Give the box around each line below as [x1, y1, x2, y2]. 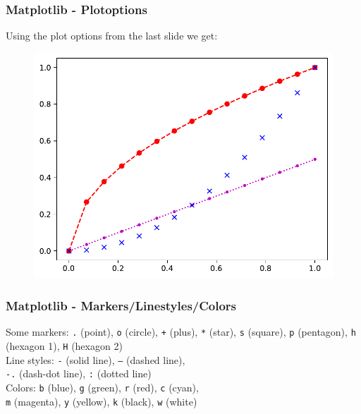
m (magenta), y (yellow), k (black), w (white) [6, 394, 197, 408]
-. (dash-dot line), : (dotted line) [6, 366, 152, 381]
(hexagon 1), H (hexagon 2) [6, 339, 123, 353]
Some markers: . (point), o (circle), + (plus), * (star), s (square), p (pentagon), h [6, 324, 356, 339]
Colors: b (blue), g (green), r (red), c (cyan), [6, 380, 199, 395]
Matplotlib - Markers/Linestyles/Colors [6, 297, 237, 315]
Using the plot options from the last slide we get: [6, 28, 218, 43]
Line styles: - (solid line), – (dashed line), [6, 352, 185, 367]
